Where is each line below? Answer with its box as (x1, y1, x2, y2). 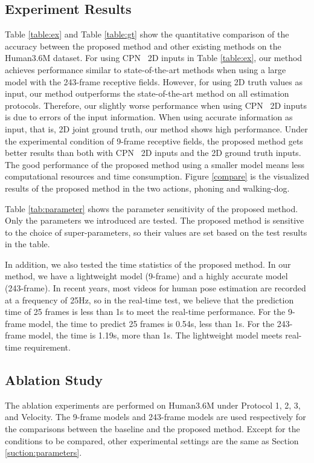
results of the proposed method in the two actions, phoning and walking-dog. (5, 181, 290, 194)
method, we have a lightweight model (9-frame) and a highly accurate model (5, 270, 288, 282)
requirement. (24, 341, 71, 354)
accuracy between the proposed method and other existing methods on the (5, 39, 281, 52)
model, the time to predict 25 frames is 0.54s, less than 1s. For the (28, 317, 275, 329)
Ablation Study (5, 371, 103, 389)
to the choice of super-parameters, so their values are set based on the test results (5, 225, 307, 238)
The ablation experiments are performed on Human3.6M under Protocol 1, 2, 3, (5, 398, 301, 411)
